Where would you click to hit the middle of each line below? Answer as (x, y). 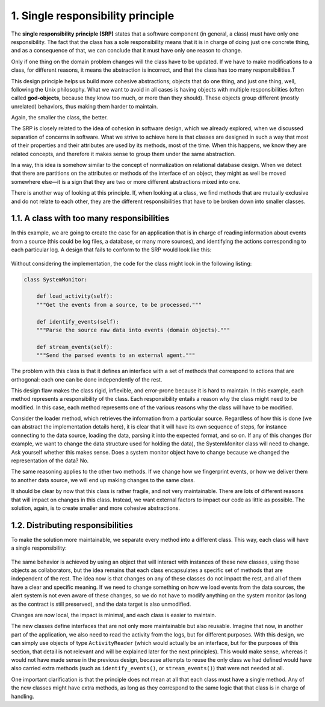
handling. (23, 696)
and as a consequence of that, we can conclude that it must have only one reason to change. (127, 51)
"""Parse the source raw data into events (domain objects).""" (133, 330)
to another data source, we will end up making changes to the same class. (103, 480)
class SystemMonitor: (56, 279)
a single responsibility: (39, 548)
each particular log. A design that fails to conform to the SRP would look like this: (111, 250)
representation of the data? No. (50, 460)
